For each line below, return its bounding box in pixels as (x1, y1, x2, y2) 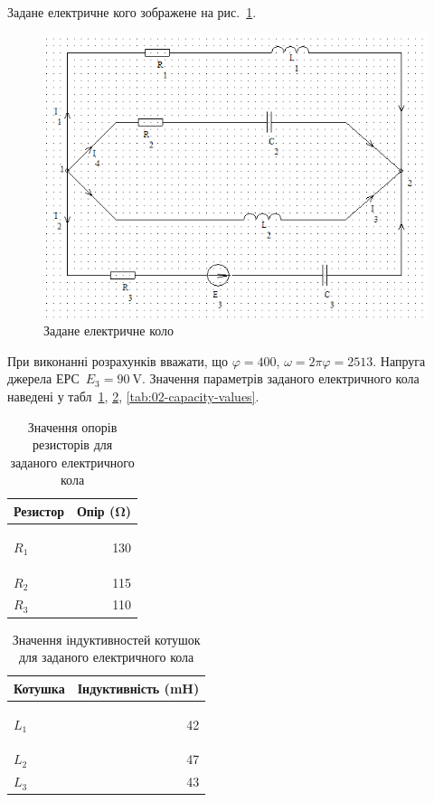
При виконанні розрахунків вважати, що (7, 351, 229, 370)
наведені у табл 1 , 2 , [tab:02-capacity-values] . (7, 386, 259, 405)
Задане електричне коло (43, 321, 175, 340)
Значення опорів (27, 417, 118, 436)
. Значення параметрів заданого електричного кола (142, 369, 420, 388)
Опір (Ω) (76, 501, 132, 520)
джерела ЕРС (7, 369, 80, 388)
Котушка (14, 678, 65, 697)
